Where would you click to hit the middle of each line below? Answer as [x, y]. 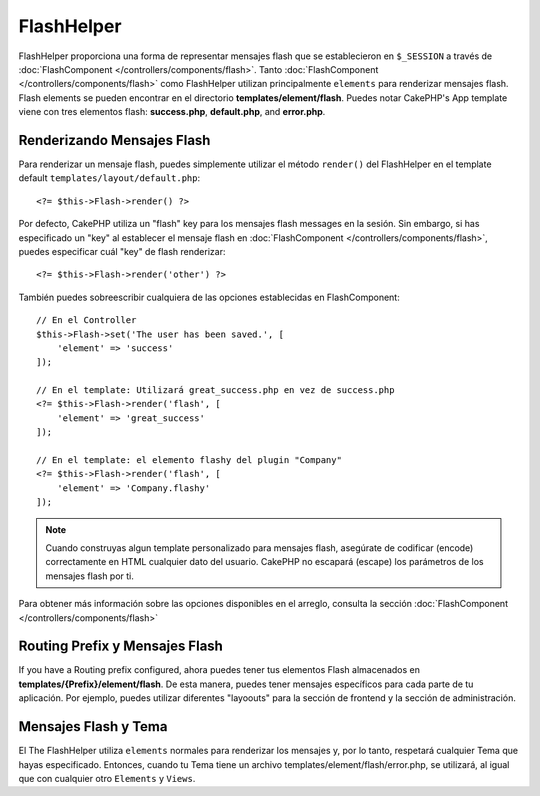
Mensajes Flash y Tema [93, 726]
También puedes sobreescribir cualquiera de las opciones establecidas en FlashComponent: [209, 297]
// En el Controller [86, 320]
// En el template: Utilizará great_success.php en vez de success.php [215, 390]
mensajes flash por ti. [90, 576]
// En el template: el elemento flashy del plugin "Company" [189, 460]
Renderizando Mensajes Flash [114, 140]
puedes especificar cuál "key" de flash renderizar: [122, 251]
